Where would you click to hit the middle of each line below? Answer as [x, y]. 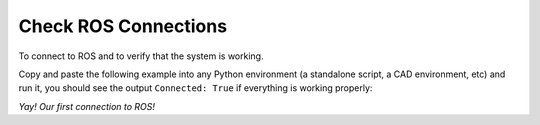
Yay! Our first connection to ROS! [86, 106]
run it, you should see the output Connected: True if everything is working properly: [195, 88]
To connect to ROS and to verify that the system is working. [141, 56]
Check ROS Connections [123, 26]
